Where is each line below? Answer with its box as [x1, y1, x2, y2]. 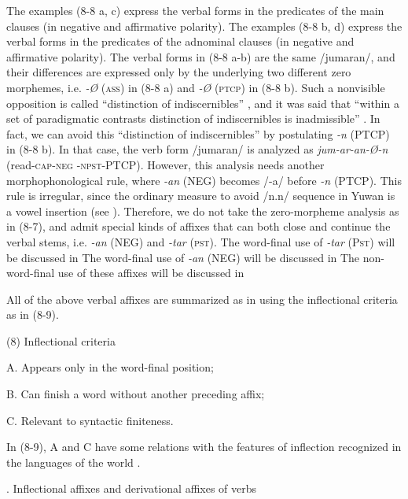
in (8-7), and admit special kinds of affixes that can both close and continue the [6, 218, 391, 235]
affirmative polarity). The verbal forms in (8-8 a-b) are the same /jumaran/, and [6, 48, 395, 65]
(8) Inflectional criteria [6, 332, 116, 349]
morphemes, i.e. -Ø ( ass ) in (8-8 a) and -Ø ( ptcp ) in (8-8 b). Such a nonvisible [6, 79, 385, 95]
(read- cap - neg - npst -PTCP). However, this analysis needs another [6, 156, 325, 172]
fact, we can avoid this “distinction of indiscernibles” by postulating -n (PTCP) [6, 125, 390, 142]
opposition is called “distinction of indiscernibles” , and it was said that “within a [6, 94, 399, 111]
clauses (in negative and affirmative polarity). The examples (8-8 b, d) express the [6, 17, 402, 34]
